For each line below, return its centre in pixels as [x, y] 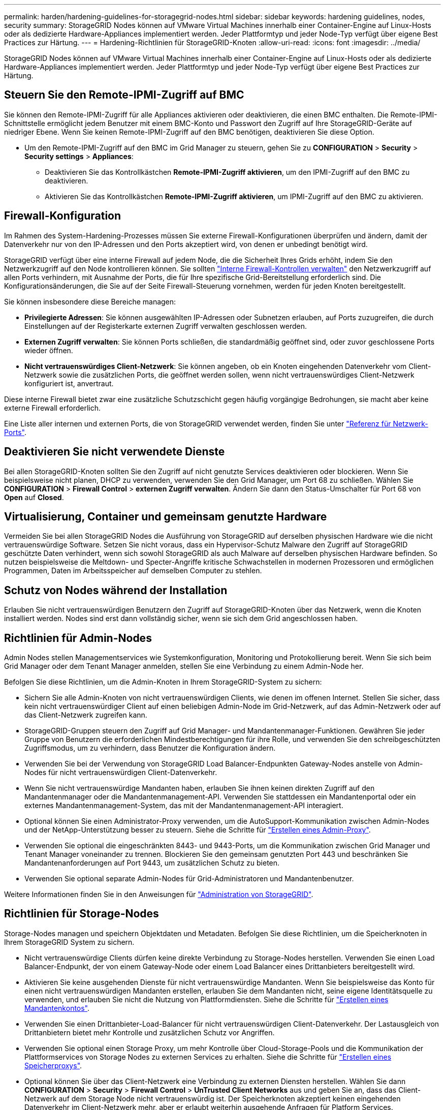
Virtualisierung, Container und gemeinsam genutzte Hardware [166, 516]
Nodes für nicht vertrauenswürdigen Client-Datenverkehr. [121, 773]
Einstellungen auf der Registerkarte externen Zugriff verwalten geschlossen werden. [166, 326]
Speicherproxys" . [53, 1065]
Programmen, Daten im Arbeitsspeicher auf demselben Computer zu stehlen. [133, 571]
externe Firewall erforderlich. [53, 408]
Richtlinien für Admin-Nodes [78, 638]
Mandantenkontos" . [57, 1008]
